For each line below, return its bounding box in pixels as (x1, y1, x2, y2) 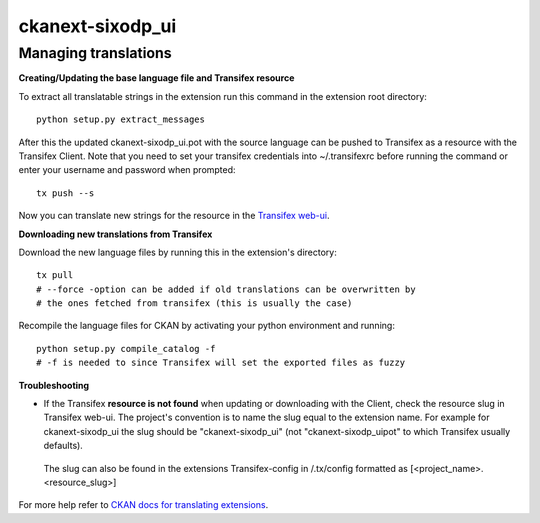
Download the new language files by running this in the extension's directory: (18, 246, 337, 258)
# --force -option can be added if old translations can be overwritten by (36, 283, 416, 295)
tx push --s (36, 187, 95, 199)
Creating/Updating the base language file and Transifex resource (18, 72, 295, 84)
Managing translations (18, 44, 172, 62)
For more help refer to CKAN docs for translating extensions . (18, 499, 269, 511)
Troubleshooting (18, 379, 90, 391)
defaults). (43, 440, 84, 452)
